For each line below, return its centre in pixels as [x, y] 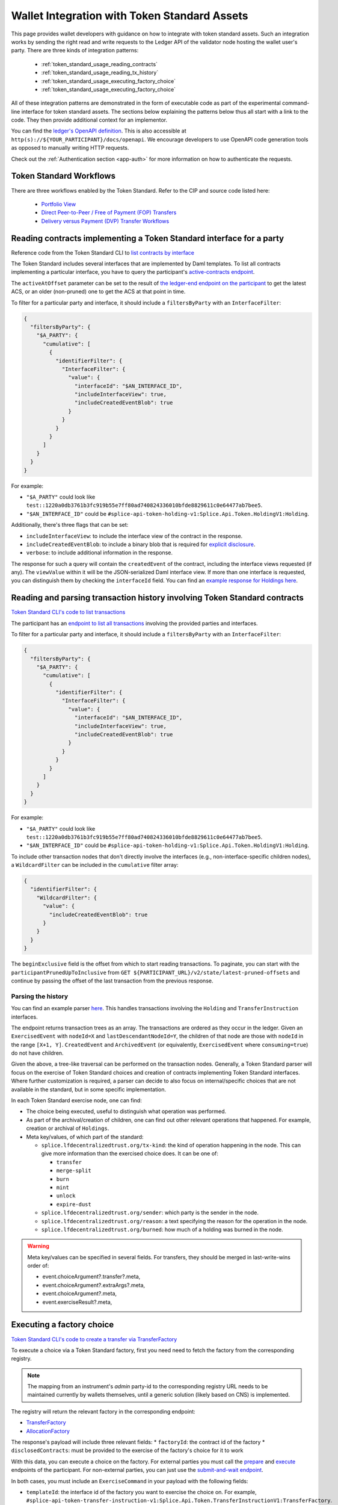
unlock [66, 1196]
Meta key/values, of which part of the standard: [85, 1137]
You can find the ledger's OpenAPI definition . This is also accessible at [99, 131]
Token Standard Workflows [63, 176]
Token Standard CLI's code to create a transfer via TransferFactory [94, 1339]
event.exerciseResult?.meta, [77, 1302]
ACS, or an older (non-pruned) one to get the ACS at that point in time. [98, 291]
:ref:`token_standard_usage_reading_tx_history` [100, 73]
